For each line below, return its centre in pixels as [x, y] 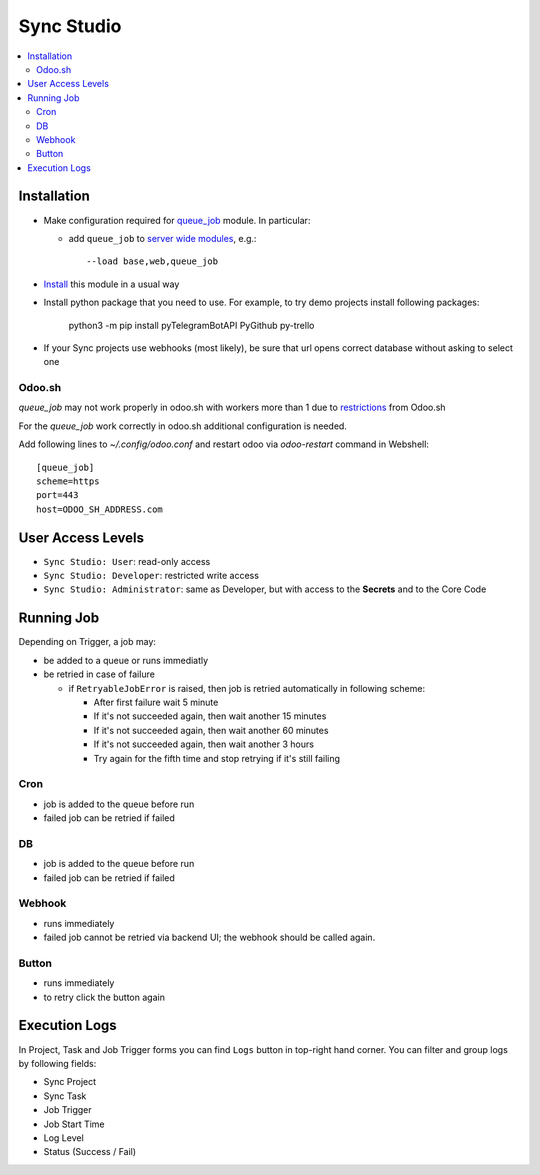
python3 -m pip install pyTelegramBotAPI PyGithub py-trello [191, 325]
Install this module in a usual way [111, 284]
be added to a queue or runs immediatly [126, 660]
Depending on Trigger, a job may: [87, 642]
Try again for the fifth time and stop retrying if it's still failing [216, 758]
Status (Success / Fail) [90, 1152]
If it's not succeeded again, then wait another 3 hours [204, 744]
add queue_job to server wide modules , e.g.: [162, 238]
